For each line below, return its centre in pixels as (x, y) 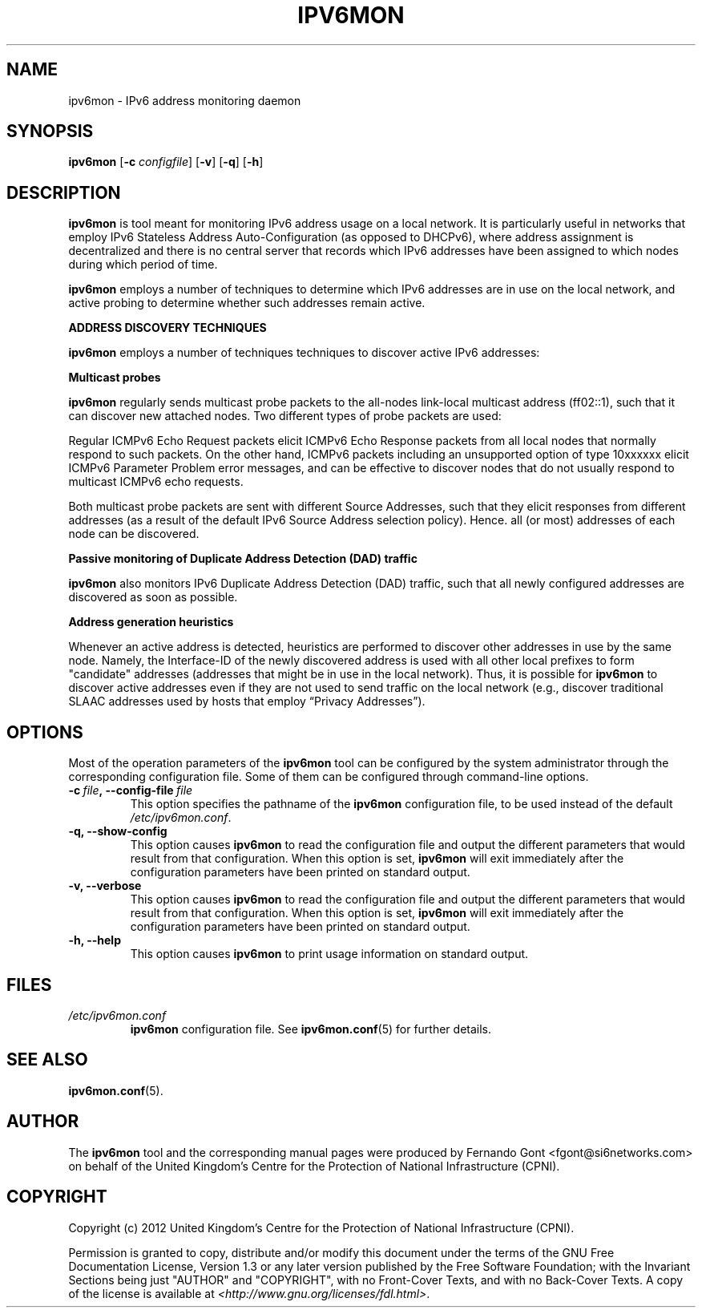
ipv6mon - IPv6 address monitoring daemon (185, 100)
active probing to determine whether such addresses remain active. (247, 303)
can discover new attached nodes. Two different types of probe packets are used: (285, 416)
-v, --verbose (105, 886)
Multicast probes (115, 378)
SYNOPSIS (50, 131)
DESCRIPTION (64, 192)
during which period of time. (143, 265)
